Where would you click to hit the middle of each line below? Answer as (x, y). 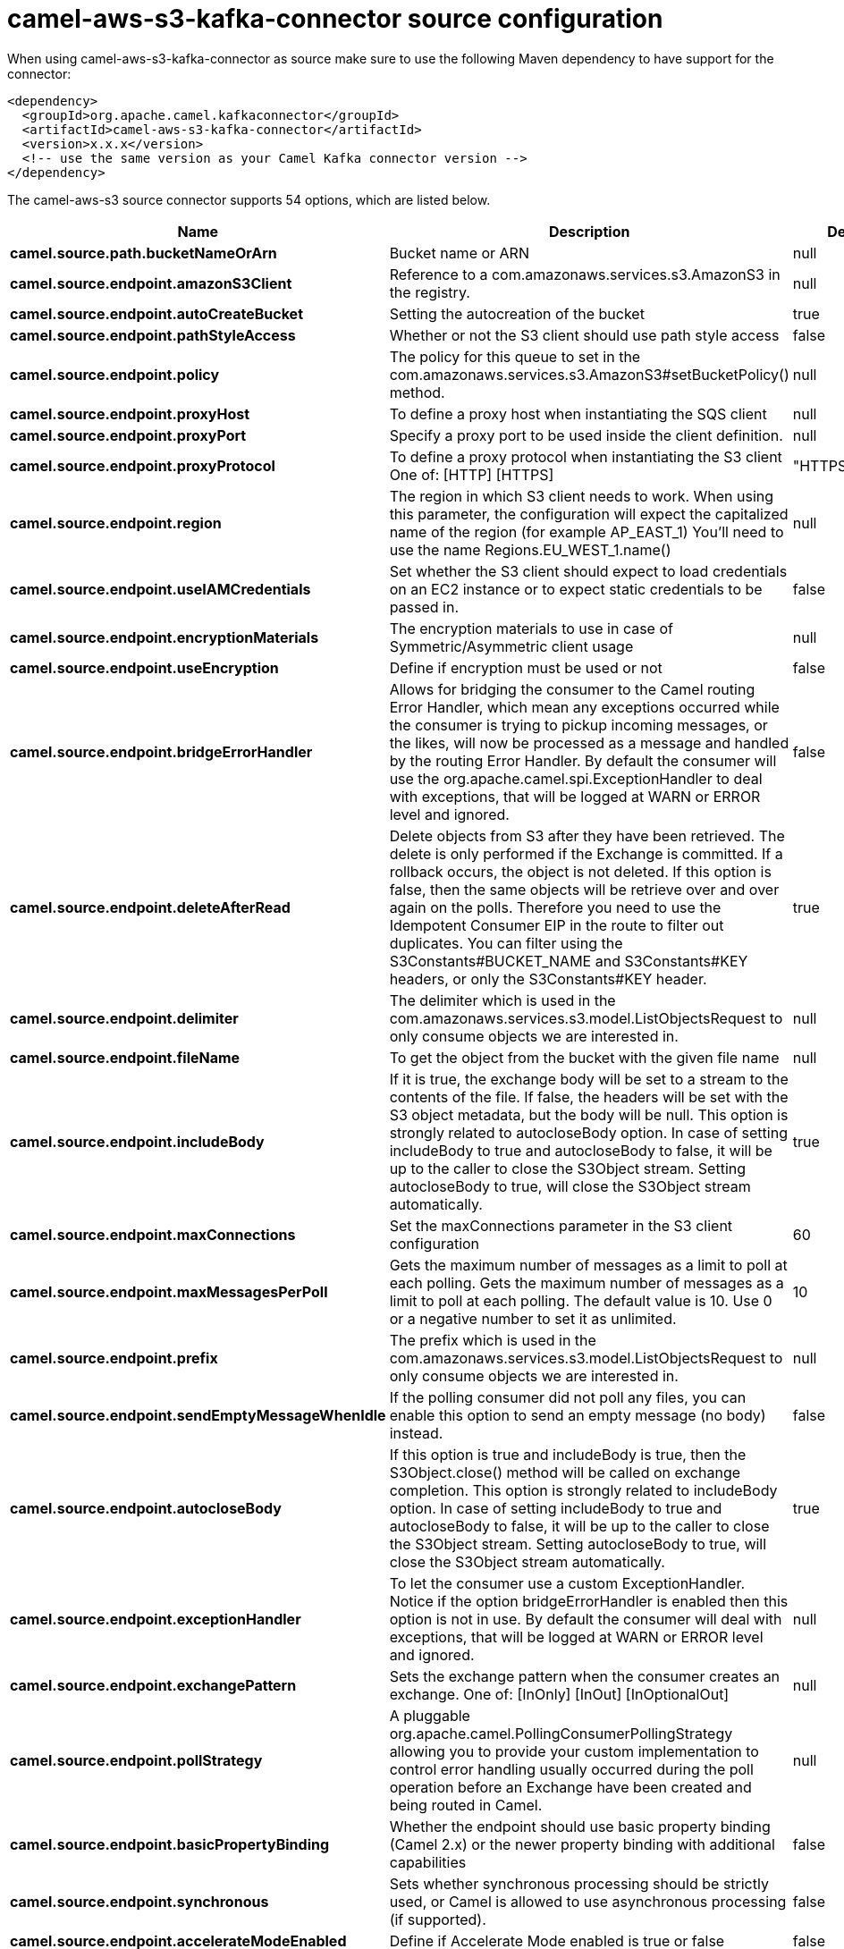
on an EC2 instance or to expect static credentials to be (576, 589)
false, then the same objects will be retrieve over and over (584, 889)
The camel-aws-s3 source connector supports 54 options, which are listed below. (249, 199)
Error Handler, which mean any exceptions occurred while (584, 707)
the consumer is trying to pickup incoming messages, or (578, 725)
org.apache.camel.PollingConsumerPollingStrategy (561, 1733)
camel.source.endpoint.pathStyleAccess (153, 335)
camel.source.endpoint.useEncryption (144, 667)
